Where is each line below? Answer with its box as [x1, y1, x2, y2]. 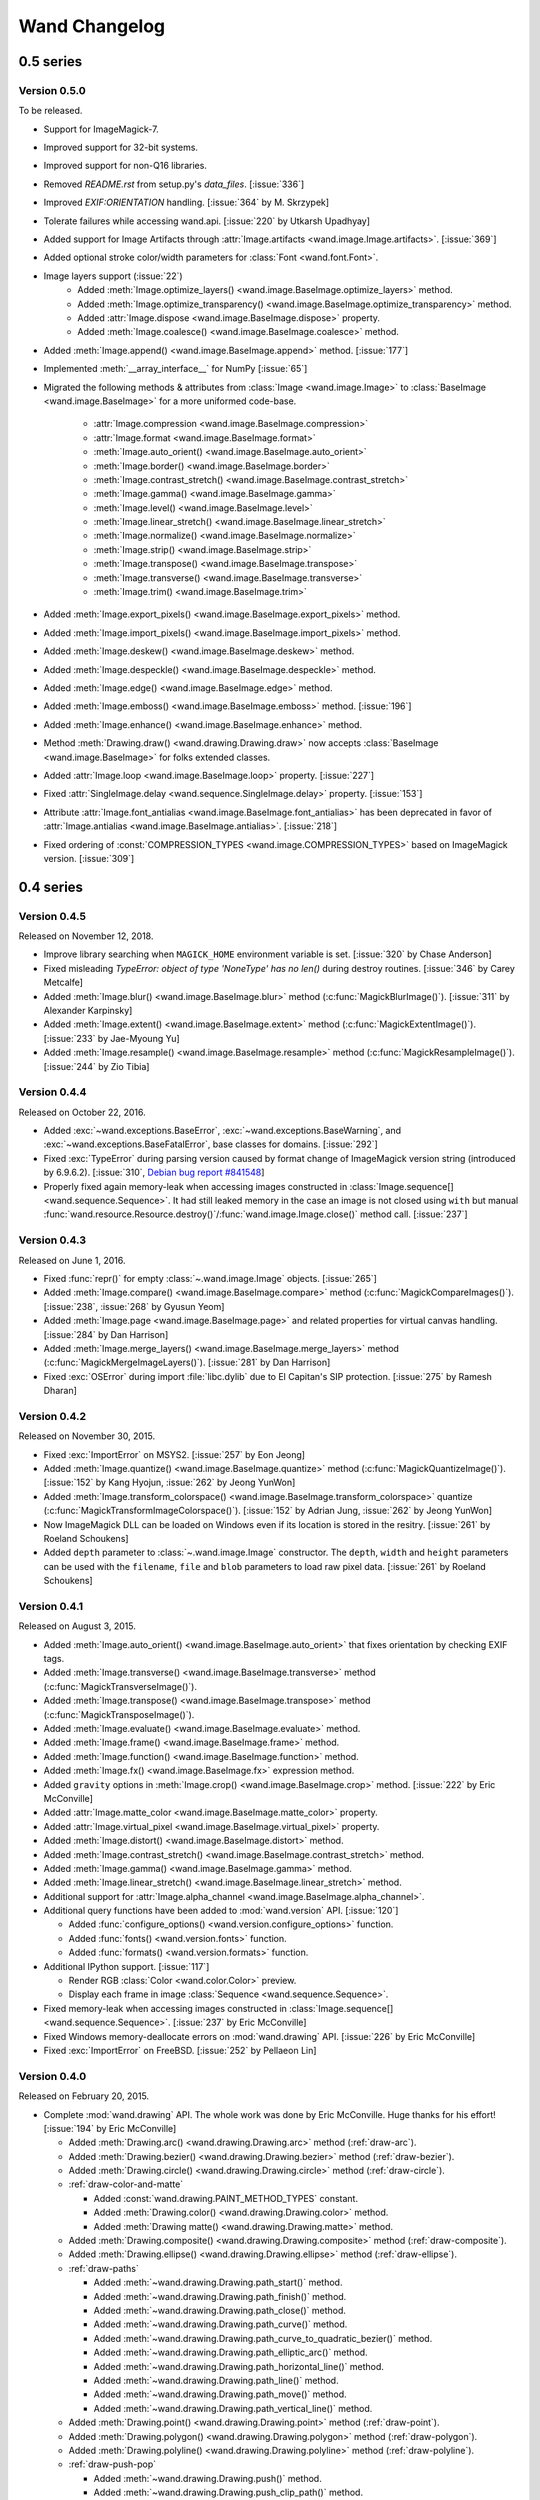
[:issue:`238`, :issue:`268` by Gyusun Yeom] [43, 1300, 225, 1312]
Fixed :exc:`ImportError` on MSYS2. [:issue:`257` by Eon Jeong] [43, 1448, 305, 1460]
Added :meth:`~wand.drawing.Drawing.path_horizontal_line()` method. [93, 2360, 385, 2372]
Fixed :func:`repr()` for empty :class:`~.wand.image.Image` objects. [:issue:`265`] [43, 1272, 377, 1284]
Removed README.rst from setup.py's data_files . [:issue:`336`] [43, 178, 305, 190]
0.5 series [18, 53, 83, 70]
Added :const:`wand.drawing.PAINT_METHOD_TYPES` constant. [93, 2192, 359, 2204]
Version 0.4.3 [18, 1233, 87, 1247]
